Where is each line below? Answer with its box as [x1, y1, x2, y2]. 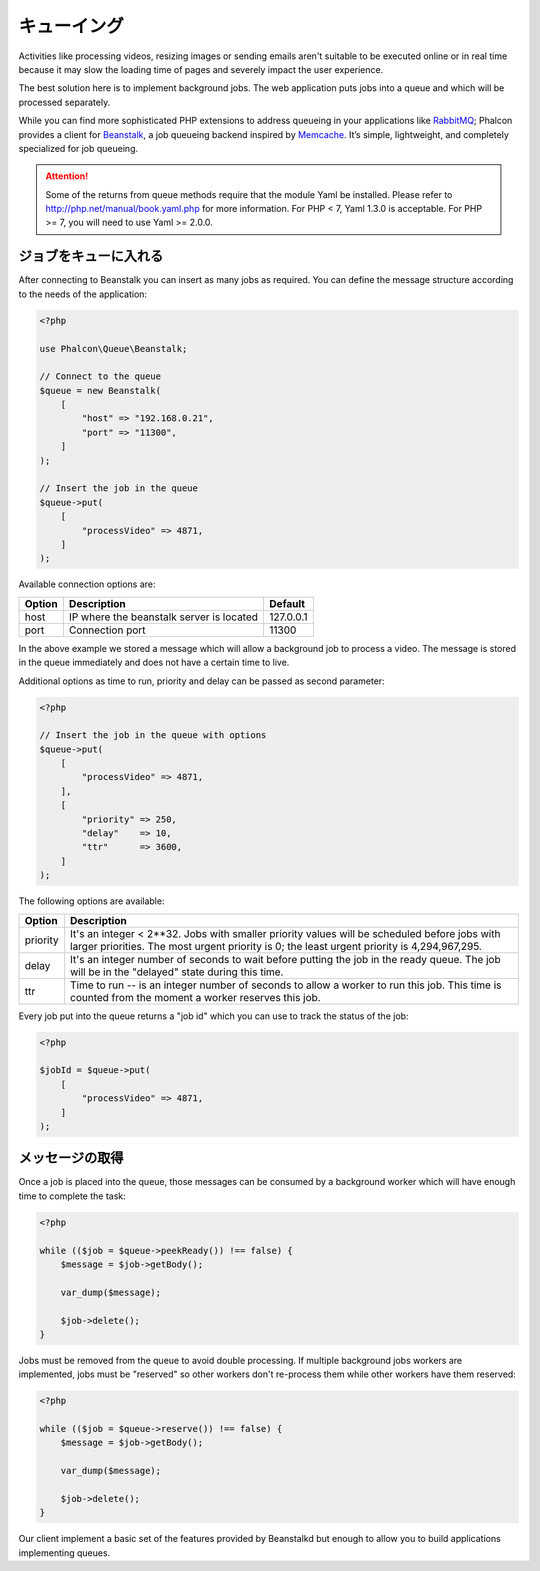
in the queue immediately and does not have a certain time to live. [18, 656, 290, 669]
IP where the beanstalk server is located [68, 610, 259, 624]
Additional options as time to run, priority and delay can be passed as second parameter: [18, 675, 385, 687]
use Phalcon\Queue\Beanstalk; [39, 343, 188, 354]
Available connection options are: [18, 578, 156, 590]
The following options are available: [18, 895, 165, 907]
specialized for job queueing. [18, 142, 139, 154]
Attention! [45, 170, 89, 182]
